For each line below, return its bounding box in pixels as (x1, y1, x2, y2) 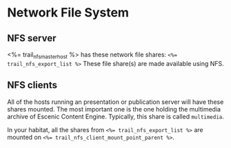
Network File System (7, 5, 130, 21)
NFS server (7, 32, 57, 44)
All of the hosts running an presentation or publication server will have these (7, 98, 224, 106)
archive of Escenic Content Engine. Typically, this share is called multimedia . (7, 112, 224, 120)
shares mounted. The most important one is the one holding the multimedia (7, 105, 221, 113)
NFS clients (7, 79, 57, 91)
